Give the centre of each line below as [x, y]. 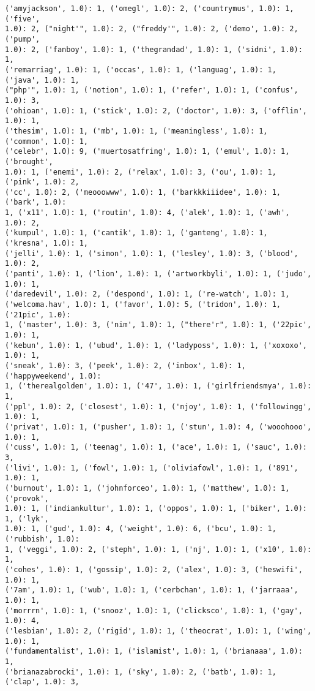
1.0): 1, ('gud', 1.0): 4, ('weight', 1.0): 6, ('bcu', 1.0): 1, [141, 529]
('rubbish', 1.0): [42, 539]
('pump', [23, 39]
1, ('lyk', [27, 519]
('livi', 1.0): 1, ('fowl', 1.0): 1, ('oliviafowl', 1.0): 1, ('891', [152, 468]
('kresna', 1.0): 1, [47, 244]
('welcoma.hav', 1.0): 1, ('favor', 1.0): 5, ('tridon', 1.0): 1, [143, 305]
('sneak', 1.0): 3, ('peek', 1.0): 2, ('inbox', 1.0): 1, [125, 365]
